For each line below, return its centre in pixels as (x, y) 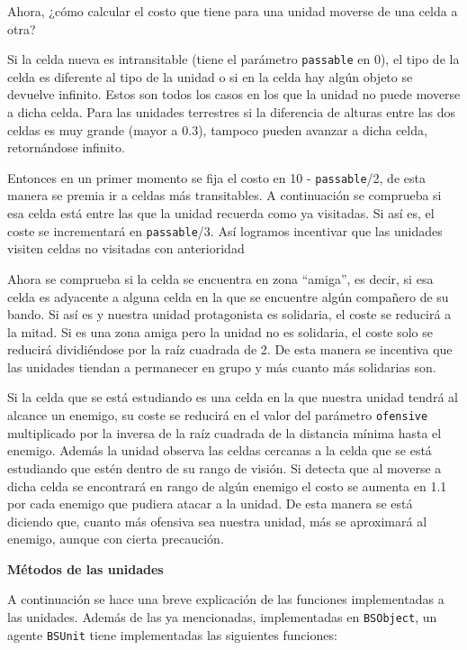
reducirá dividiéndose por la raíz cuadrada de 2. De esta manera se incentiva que (230, 349)
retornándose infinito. (66, 147)
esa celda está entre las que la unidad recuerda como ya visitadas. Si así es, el (221, 213)
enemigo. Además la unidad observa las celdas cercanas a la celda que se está (220, 450)
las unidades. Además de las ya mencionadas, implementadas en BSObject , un (222, 617)
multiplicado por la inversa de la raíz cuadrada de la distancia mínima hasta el (225, 432)
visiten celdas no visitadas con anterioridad (126, 248)
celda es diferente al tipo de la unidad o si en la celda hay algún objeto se (210, 76)
